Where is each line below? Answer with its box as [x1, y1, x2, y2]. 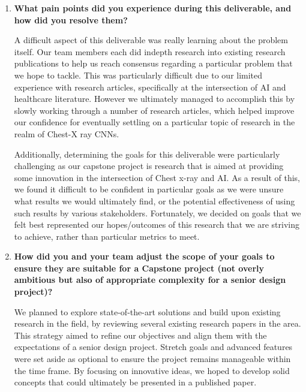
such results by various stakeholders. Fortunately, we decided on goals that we [14, 206, 301, 219]
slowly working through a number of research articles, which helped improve [14, 104, 295, 116]
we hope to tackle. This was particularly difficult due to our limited [14, 68, 263, 81]
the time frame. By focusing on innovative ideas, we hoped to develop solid [14, 364, 290, 376]
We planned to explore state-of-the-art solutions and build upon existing [14, 305, 281, 318]
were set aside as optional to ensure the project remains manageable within [14, 352, 291, 365]
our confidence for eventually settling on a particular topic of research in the [14, 116, 295, 128]
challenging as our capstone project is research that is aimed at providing [14, 159, 284, 172]
